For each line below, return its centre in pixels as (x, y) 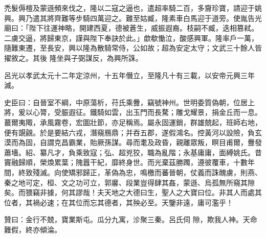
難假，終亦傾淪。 (33, 229)
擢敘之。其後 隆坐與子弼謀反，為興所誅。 (73, 57)
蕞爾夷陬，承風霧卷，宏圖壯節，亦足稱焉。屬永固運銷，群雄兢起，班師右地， (133, 122)
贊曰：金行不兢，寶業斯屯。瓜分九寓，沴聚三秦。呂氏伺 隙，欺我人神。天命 (131, 219)
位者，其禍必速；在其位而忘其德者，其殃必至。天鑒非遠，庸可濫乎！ (119, 202)
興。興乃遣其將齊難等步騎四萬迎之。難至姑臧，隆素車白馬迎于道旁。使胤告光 (133, 18)
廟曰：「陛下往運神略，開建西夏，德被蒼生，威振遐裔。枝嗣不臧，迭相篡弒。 (131, 28)
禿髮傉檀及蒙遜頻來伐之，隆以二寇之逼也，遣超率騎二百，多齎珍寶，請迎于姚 (133, 8)
